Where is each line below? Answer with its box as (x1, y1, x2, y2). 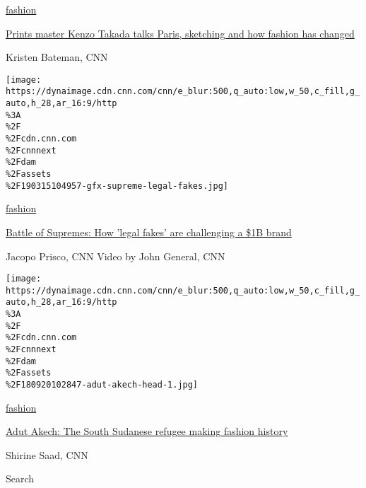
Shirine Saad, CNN (6, 447, 88, 462)
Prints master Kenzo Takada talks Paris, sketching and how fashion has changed (6, 25, 355, 40)
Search (6, 471, 35, 486)
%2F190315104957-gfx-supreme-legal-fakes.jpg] (6, 180, 228, 191)
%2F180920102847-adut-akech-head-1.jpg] (6, 380, 199, 390)
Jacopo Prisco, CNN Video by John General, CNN (6, 248, 225, 263)
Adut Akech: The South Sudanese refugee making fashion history (6, 424, 288, 438)
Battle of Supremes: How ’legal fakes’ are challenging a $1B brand (6, 224, 292, 239)
